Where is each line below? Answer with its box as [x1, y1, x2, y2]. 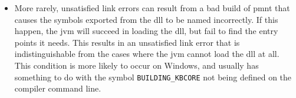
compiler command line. [14, 82, 101, 94]
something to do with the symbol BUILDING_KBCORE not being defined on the [14, 70, 292, 83]
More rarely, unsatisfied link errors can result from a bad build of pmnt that [14, 2, 290, 13]
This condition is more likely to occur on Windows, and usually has [14, 59, 259, 71]
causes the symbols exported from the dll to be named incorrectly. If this [14, 13, 278, 25]
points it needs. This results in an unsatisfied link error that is [14, 36, 240, 48]
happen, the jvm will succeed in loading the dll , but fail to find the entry [14, 25, 278, 37]
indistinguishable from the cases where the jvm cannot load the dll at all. [14, 48, 279, 60]
